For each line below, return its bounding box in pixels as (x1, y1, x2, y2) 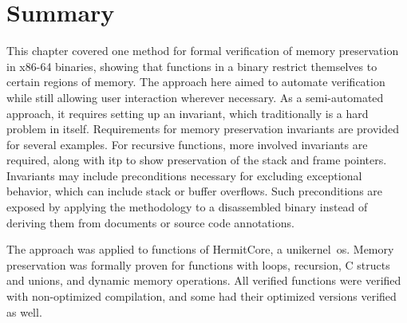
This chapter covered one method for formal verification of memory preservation (6, 42, 399, 59)
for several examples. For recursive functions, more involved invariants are (6, 136, 368, 152)
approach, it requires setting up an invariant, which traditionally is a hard (6, 104, 369, 121)
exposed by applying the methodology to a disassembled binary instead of (6, 199, 368, 215)
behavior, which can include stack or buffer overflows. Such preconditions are (6, 183, 383, 199)
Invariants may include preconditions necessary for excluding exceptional (6, 167, 362, 183)
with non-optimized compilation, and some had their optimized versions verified (6, 288, 397, 305)
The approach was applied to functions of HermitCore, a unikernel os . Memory (6, 241, 394, 258)
